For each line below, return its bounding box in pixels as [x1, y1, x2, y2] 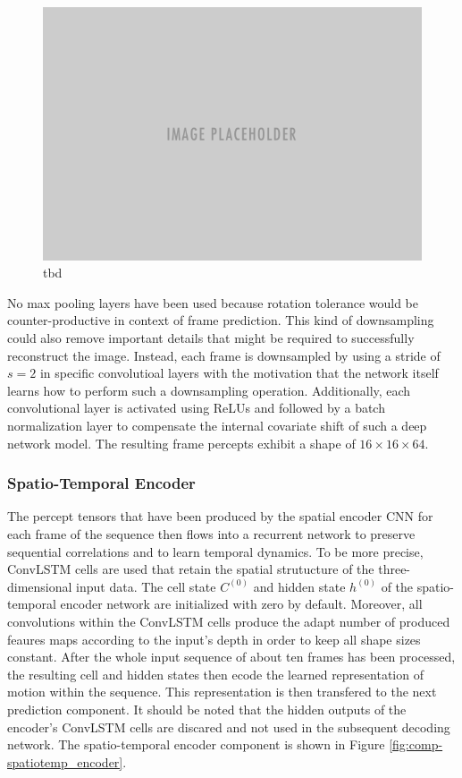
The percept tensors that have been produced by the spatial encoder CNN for [7, 507, 433, 526]
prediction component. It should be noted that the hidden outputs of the [7, 699, 407, 718]
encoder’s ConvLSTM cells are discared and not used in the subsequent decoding [7, 717, 450, 736]
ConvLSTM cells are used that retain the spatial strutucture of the [7, 560, 374, 578]
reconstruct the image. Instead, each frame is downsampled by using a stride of [7, 346, 441, 364]
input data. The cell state [76, 577, 216, 595]
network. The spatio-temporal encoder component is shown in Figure [7, 735, 385, 754]
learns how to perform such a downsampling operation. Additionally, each [7, 380, 411, 399]
